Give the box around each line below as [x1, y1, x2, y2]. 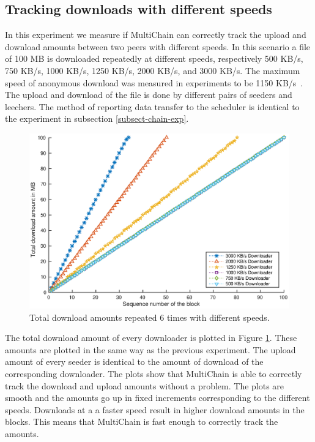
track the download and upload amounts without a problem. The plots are [5, 379, 284, 392]
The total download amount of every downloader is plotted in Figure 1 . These [5, 331, 297, 344]
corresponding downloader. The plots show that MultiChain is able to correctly [5, 367, 302, 380]
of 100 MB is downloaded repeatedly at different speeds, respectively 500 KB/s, [5, 52, 303, 65]
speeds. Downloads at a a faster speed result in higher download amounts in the [5, 403, 305, 416]
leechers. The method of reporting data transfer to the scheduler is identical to [5, 100, 300, 113]
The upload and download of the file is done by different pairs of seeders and [5, 88, 292, 101]
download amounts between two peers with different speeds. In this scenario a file [5, 40, 311, 53]
